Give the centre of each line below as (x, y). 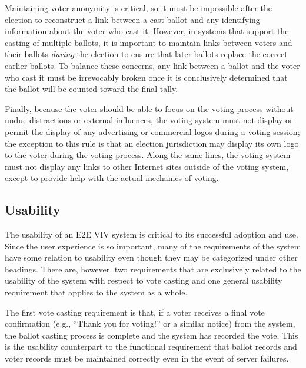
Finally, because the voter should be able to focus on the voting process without (149, 108)
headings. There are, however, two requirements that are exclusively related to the (153, 269)
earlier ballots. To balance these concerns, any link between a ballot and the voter (152, 65)
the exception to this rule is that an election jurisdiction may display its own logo (152, 143)
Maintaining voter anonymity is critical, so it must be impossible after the (138, 8)
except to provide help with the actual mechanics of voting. (112, 178)
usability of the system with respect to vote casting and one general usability (144, 280)
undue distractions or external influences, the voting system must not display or (149, 120)
